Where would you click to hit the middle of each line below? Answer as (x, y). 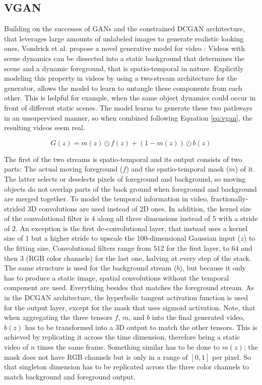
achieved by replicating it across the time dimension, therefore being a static (122, 337)
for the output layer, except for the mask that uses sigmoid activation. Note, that (130, 307)
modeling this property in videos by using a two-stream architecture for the (121, 78)
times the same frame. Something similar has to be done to (128, 347)
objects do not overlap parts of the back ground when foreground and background (130, 188)
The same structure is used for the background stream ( (90, 268)
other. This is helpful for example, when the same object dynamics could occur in (130, 98)
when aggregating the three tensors (58, 317)
